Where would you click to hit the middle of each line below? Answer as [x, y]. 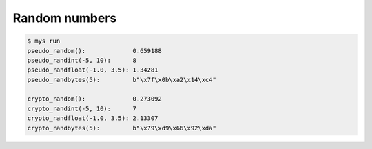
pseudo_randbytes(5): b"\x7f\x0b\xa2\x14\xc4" [122, 80]
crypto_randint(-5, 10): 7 [82, 108]
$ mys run [44, 41]
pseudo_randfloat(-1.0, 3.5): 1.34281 [93, 70]
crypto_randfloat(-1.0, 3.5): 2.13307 [93, 118]
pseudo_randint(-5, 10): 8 [82, 60]
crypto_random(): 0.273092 [94, 99]
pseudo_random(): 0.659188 [94, 51]
